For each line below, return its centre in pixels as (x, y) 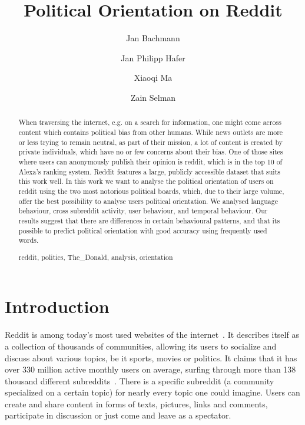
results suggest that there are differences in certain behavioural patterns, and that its (149, 220)
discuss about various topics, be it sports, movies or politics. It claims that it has (151, 358)
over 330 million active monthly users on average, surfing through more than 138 (150, 369)
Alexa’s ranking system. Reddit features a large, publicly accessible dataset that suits (149, 171)
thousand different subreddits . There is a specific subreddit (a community (140, 380)
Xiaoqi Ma (153, 78)
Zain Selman (153, 97)
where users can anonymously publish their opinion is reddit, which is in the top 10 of (150, 161)
